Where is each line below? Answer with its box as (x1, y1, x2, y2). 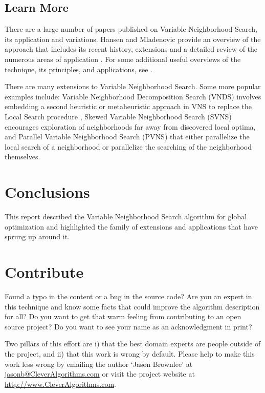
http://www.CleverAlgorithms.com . (5, 378, 116, 389)
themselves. (5, 151, 40, 162)
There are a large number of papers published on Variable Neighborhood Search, (5, 24, 258, 34)
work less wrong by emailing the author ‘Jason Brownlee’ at (5, 358, 193, 369)
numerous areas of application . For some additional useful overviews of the (5, 53, 241, 64)
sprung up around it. (5, 231, 70, 242)
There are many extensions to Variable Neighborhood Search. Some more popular (5, 81, 261, 92)
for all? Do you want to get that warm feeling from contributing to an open (5, 311, 241, 322)
